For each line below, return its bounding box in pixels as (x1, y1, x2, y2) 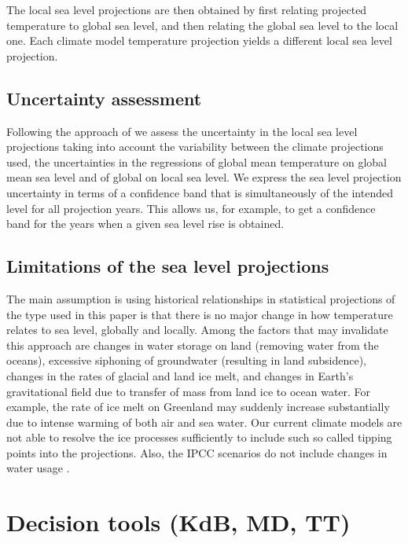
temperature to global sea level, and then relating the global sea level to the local (6, 17, 399, 33)
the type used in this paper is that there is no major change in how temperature (6, 306, 393, 322)
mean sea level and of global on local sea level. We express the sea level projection (6, 169, 402, 185)
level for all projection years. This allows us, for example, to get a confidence (6, 200, 376, 216)
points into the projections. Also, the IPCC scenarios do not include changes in (6, 444, 388, 460)
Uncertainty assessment (6, 86, 202, 110)
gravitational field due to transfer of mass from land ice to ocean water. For (6, 383, 371, 399)
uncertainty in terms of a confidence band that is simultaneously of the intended (6, 184, 393, 200)
